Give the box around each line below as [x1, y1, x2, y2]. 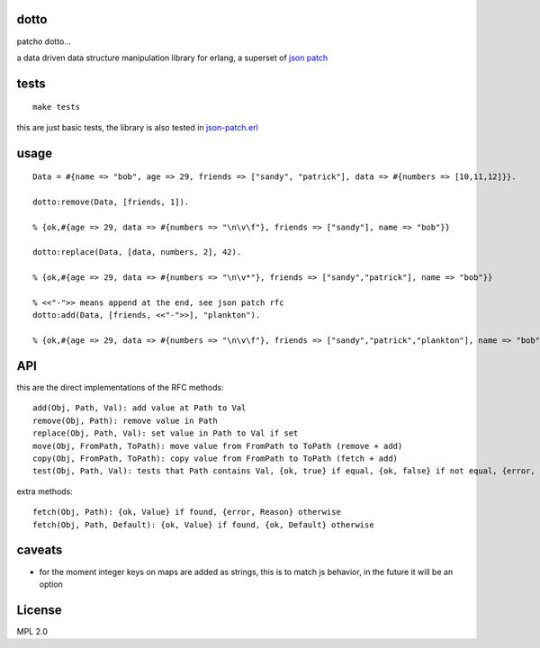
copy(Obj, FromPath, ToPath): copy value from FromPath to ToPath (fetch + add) [32, 454, 399, 463]
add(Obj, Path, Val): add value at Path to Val [32, 403, 247, 413]
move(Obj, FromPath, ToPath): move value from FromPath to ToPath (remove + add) [32, 441, 403, 451]
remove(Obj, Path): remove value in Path [32, 415, 218, 426]
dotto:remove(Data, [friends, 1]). [32, 196, 190, 207]
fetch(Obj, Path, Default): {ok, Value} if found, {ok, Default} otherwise [32, 519, 374, 530]
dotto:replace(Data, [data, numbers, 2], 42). [32, 247, 242, 257]
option [39, 579, 63, 589]
